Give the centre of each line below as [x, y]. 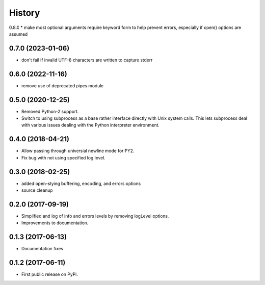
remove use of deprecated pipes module [63, 85]
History [25, 13]
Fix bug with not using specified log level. [63, 157]
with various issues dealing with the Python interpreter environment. [90, 125]
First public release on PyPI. [50, 274]
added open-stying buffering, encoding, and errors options [81, 183]
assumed [18, 34]
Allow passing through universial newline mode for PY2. [78, 151]
